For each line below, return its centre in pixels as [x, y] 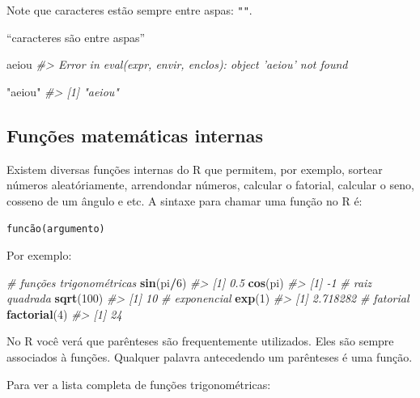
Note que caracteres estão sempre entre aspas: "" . [129, 10]
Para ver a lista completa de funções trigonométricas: [139, 384]
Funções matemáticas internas [135, 135]
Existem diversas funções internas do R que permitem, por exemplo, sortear [195, 169]
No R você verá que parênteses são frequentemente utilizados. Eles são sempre [200, 341]
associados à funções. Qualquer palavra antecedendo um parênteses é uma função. [210, 357]
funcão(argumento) [56, 229]
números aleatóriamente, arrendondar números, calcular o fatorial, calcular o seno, [210, 185]
